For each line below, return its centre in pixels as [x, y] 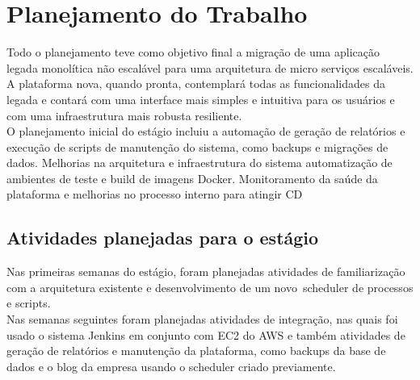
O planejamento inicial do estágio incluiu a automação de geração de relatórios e [206, 131]
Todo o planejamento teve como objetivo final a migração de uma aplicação [193, 52]
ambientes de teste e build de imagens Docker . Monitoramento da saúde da [192, 178]
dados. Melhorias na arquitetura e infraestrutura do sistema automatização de [199, 163]
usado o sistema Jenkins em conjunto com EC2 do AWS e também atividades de [206, 334]
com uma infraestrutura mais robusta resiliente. [124, 115]
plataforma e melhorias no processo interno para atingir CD [155, 194]
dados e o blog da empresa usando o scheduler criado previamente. [171, 366]
